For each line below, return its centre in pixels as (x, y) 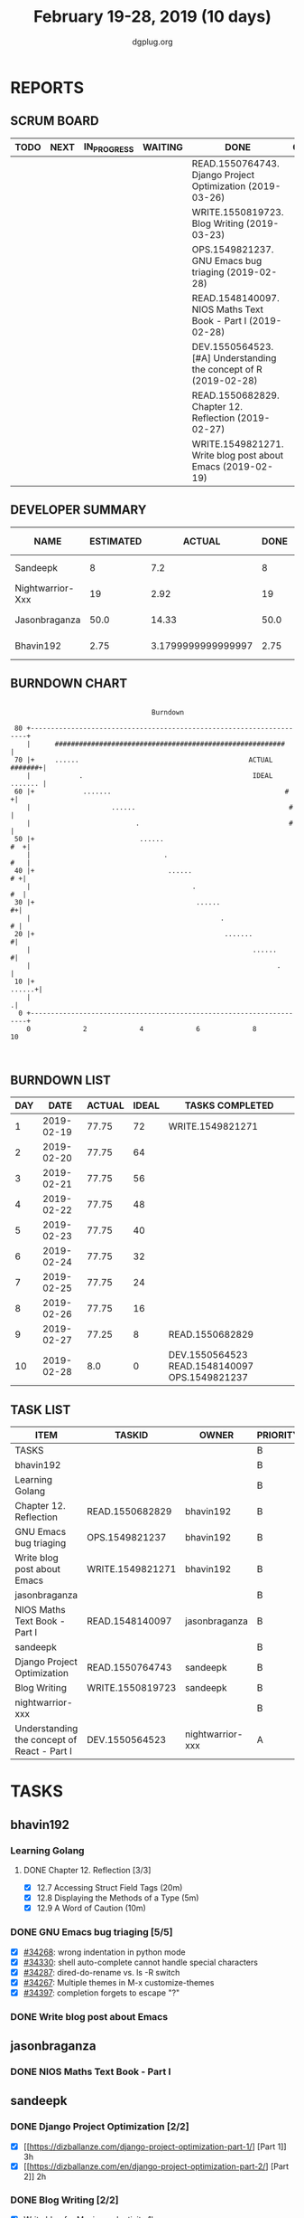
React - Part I (44, 1751)
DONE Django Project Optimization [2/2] (100, 2127)
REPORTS (47, 87)
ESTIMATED (116, 541)
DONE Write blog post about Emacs (89, 2016)
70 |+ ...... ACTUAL (143, 760)
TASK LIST (41, 1410)
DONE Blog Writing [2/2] (64, 2200)
